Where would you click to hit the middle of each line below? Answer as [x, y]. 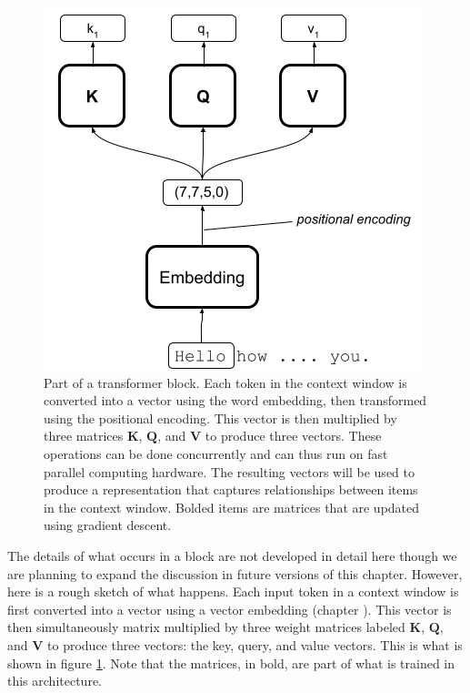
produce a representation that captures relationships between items [231, 489]
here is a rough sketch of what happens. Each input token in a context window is [233, 591]
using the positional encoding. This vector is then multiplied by [220, 418]
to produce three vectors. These [293, 436]
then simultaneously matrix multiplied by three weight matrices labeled [206, 627]
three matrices [84, 436]
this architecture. [55, 681]
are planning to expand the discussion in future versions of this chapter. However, [235, 573]
